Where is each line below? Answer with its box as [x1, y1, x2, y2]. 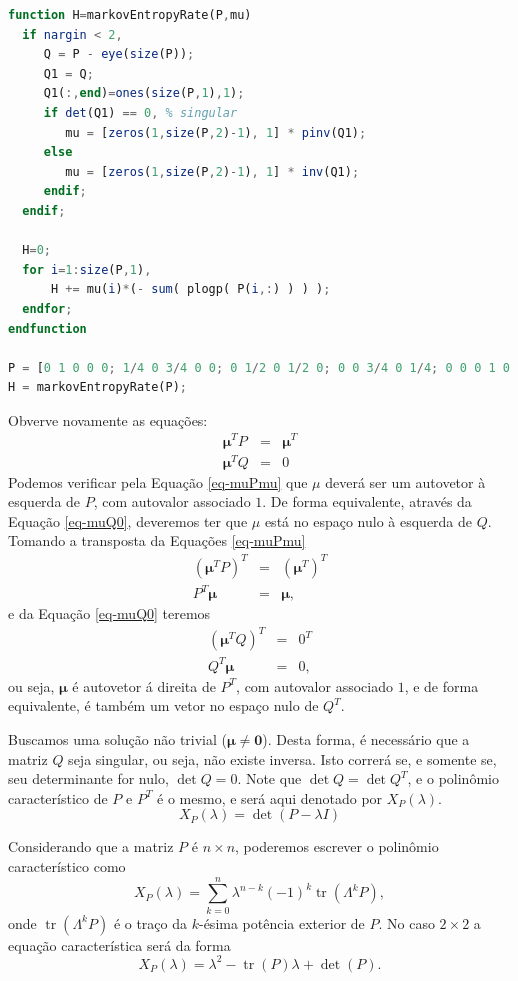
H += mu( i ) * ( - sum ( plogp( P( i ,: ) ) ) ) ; [50, 282, 331, 297]
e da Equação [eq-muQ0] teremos [8, 603, 211, 624]
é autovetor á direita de [72, 675, 216, 696]
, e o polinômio [407, 768, 499, 789]
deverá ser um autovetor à [325, 471, 486, 492]
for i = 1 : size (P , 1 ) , [22, 262, 152, 277]
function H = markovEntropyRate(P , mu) [8, 8, 252, 22]
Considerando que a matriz [8, 836, 174, 857]
